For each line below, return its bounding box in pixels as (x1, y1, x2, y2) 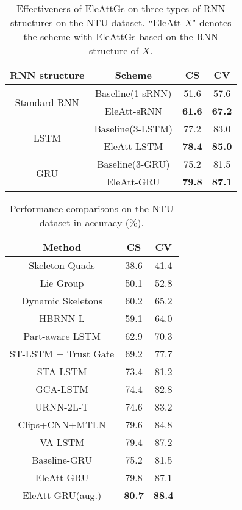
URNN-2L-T (35, 400, 89, 414)
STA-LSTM (37, 364, 87, 378)
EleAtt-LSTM (104, 139, 163, 153)
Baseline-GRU (32, 453, 92, 467)
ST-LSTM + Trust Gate (10, 347, 115, 361)
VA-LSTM (40, 435, 84, 449)
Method (42, 240, 82, 254)
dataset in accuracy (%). (39, 215, 144, 229)
